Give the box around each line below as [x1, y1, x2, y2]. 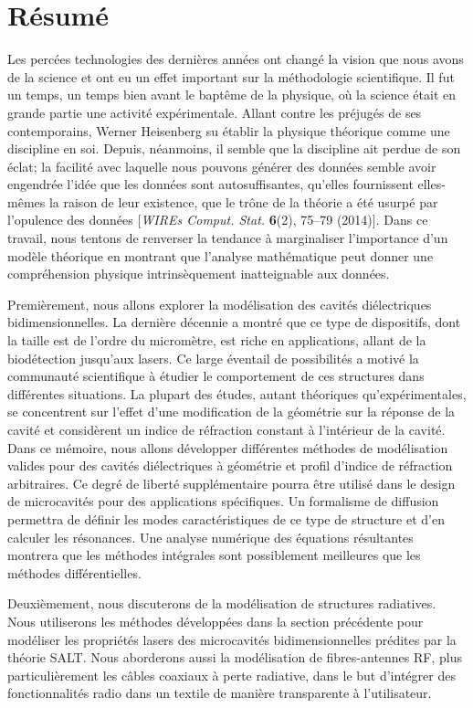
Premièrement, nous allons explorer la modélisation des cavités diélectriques [7, 294, 432, 313]
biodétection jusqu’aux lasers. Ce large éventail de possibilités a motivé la [7, 348, 419, 367]
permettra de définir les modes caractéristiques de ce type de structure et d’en [7, 509, 445, 528]
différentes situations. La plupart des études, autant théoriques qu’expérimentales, [7, 384, 467, 403]
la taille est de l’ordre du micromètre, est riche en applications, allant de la [7, 331, 426, 350]
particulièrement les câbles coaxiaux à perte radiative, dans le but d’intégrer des [7, 665, 456, 684]
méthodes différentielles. [7, 563, 142, 582]
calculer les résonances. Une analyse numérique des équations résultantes [7, 527, 414, 546]
